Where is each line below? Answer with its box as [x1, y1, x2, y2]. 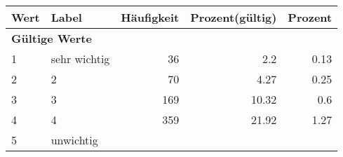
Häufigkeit [121, 9, 180, 25]
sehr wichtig [51, 50, 110, 67]
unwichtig [51, 132, 98, 148]
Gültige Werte [11, 30, 92, 46]
